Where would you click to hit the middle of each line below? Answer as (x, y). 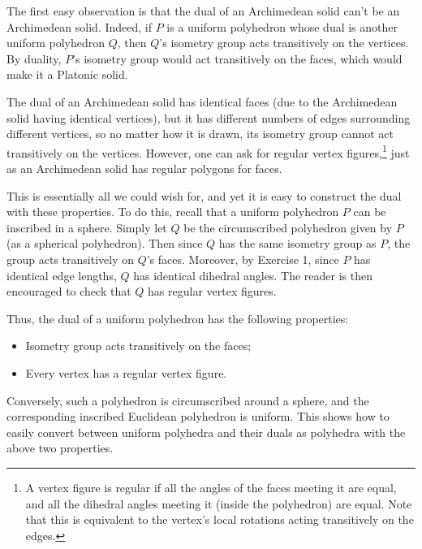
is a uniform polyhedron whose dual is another (282, 26)
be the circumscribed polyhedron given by (288, 227)
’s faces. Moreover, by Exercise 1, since (243, 259)
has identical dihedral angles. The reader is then (253, 275)
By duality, (34, 58)
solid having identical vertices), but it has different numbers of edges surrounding (209, 117)
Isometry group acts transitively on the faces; (138, 346)
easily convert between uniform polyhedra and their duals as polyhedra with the (206, 432)
